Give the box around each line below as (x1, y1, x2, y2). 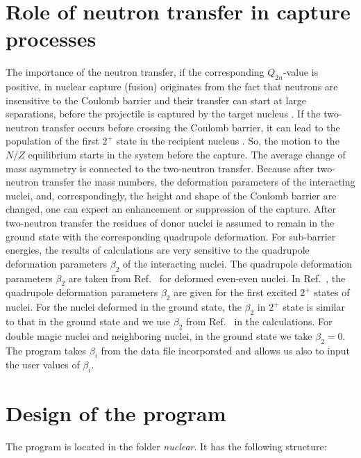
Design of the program (6, 399, 226, 427)
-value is (283, 65, 319, 79)
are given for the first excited (174, 285, 297, 300)
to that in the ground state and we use (6, 314, 171, 329)
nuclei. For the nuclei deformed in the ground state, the (6, 300, 242, 314)
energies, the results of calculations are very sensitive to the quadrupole (6, 243, 310, 257)
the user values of (6, 357, 80, 372)
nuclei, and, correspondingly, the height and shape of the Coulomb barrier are (6, 188, 337, 202)
